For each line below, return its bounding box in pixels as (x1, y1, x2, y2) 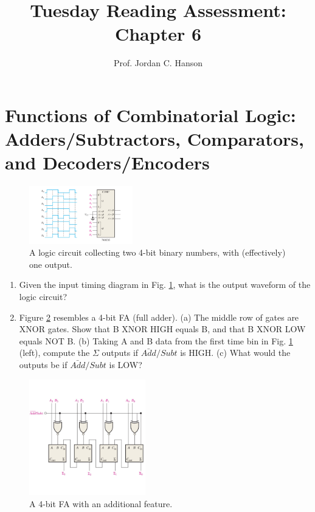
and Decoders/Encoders (5, 150, 210, 175)
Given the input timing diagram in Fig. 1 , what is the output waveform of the (19, 278, 311, 291)
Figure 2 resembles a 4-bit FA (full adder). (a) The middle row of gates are (19, 310, 299, 323)
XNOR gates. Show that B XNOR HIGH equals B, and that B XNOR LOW (19, 323, 306, 335)
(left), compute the (19, 346, 90, 359)
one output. (29, 258, 72, 270)
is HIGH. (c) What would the (180, 346, 291, 359)
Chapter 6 (114, 21, 202, 46)
